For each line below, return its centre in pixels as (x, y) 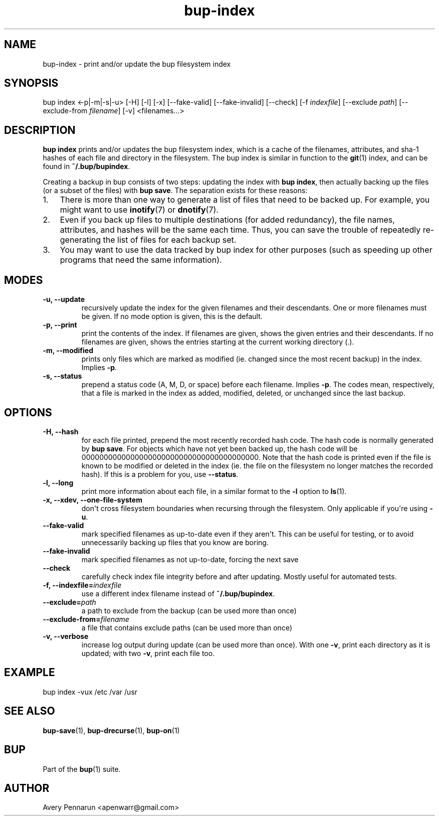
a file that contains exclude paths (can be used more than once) (187, 627)
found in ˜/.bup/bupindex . (86, 167)
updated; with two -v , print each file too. (148, 653)
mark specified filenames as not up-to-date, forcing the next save (190, 559)
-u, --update (64, 299)
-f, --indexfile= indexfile (82, 585)
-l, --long (58, 482)
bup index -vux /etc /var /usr (90, 692)
